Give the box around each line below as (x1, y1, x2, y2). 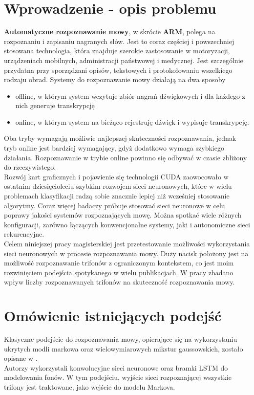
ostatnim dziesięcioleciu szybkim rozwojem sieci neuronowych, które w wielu (4, 181, 232, 191)
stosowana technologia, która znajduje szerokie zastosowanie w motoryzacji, (4, 45, 230, 56)
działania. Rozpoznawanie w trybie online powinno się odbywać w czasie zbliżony (4, 152, 247, 162)
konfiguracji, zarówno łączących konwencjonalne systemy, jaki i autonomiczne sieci (4, 219, 250, 229)
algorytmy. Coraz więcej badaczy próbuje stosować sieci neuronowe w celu (4, 200, 225, 210)
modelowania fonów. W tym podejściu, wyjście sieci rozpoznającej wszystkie (4, 372, 232, 382)
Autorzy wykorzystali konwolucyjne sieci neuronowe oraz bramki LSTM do (4, 362, 228, 373)
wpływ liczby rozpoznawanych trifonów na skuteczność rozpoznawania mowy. (4, 277, 235, 287)
